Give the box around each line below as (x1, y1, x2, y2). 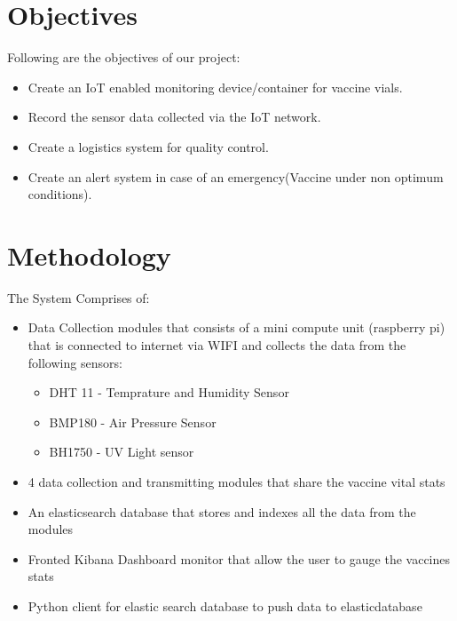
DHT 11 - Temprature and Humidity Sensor (49, 383, 289, 402)
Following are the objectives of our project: (7, 48, 240, 67)
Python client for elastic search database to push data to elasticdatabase (28, 596, 422, 615)
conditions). (28, 185, 92, 203)
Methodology (7, 236, 171, 273)
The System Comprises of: (7, 288, 150, 307)
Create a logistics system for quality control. (28, 137, 269, 155)
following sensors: (28, 353, 122, 371)
